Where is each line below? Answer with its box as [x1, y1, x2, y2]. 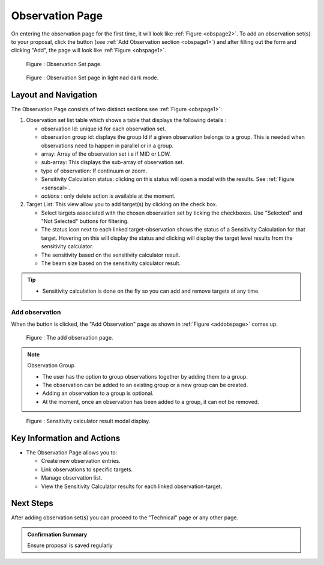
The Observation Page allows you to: [26, 449, 118, 456]
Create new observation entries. [41, 457, 121, 465]
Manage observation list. [41, 474, 103, 481]
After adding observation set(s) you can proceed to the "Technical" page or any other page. [11, 514, 239, 521]
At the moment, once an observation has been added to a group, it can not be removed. [42, 398, 259, 405]
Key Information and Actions [11, 433, 121, 443]
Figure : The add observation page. [26, 334, 113, 341]
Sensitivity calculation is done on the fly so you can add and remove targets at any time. [42, 287, 260, 295]
